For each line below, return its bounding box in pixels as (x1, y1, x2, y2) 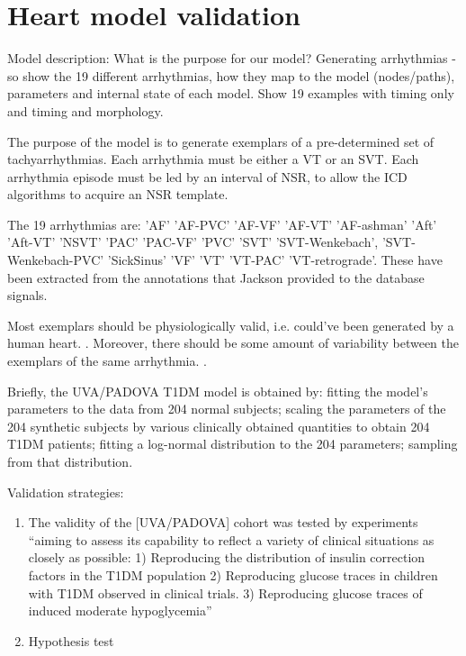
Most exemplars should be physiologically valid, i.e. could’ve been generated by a (7, 315, 454, 334)
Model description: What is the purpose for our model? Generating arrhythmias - (7, 49, 456, 68)
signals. (7, 286, 48, 305)
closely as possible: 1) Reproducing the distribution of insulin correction (28, 548, 426, 567)
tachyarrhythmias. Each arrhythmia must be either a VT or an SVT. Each (7, 150, 419, 169)
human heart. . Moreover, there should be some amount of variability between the (7, 333, 460, 352)
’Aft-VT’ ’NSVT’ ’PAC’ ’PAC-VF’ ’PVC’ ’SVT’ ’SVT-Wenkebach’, (7, 232, 379, 251)
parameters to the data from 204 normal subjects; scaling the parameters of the (7, 399, 446, 418)
